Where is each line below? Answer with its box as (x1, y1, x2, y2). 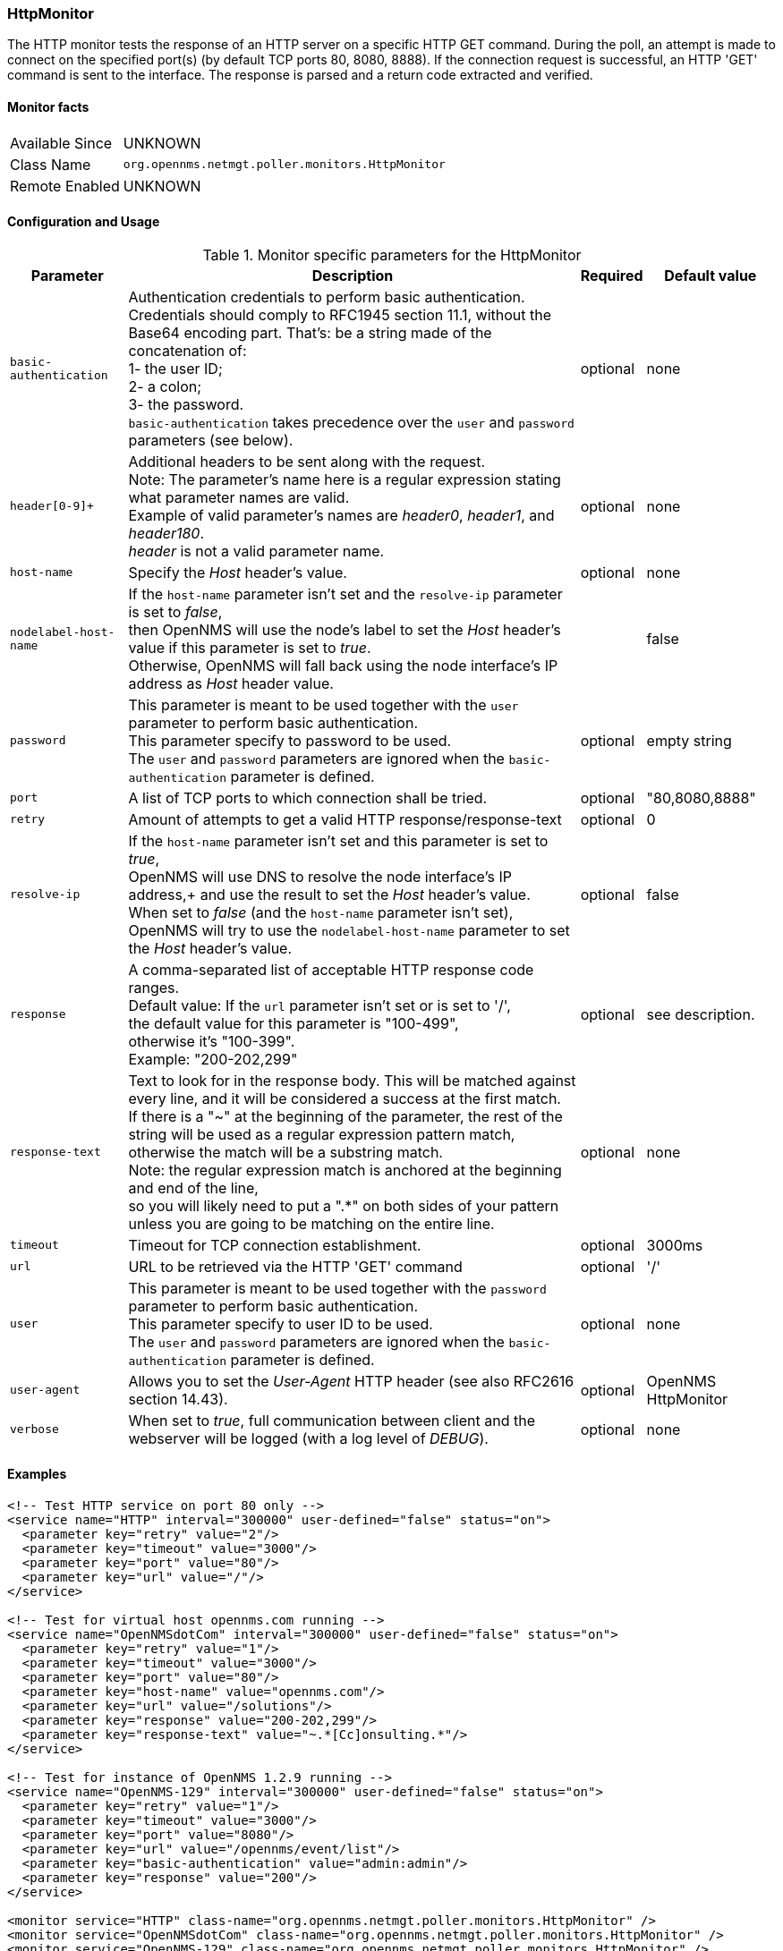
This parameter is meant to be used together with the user (128, 695, 519, 714)
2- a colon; (128, 377, 202, 395)
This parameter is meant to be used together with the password (128, 1278, 547, 1297)
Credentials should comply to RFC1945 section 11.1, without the (128, 305, 552, 324)
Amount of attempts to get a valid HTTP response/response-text (128, 810, 562, 828)
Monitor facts (7, 98, 89, 115)
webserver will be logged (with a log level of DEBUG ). (128, 1429, 489, 1447)
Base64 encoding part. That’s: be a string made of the (128, 323, 492, 342)
